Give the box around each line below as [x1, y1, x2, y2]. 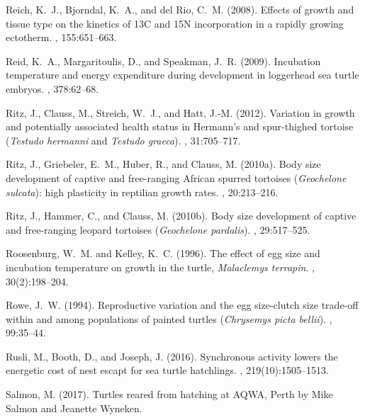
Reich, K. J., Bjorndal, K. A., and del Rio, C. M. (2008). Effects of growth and [6, 2, 354, 16]
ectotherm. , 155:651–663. [6, 30, 117, 45]
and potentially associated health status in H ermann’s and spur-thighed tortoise [6, 119, 354, 134]
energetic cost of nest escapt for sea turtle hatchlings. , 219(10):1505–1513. [6, 363, 329, 378]
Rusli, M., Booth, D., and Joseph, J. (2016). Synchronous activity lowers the [6, 348, 338, 363]
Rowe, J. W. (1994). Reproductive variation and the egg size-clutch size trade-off [6, 297, 359, 312]
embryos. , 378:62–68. [6, 81, 99, 96]
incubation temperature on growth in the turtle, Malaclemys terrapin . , [6, 259, 315, 274]
